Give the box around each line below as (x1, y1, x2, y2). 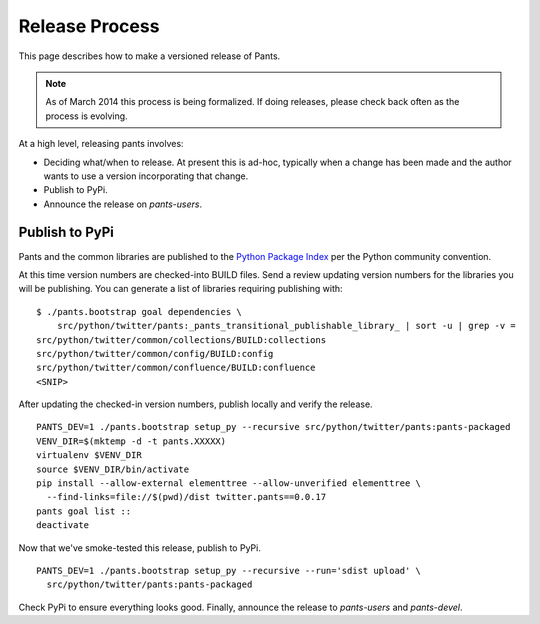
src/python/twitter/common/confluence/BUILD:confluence (36, 362, 316, 374)
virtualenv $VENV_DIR (36, 450, 142, 461)
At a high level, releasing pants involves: (18, 138, 184, 150)
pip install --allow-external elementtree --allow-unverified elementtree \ (36, 478, 422, 489)
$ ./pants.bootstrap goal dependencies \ (36, 306, 242, 317)
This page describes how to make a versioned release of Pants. (18, 50, 281, 62)
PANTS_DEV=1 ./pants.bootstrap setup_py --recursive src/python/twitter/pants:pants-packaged (36, 421, 511, 433)
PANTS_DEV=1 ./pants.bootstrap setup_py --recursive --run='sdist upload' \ (36, 565, 422, 576)
